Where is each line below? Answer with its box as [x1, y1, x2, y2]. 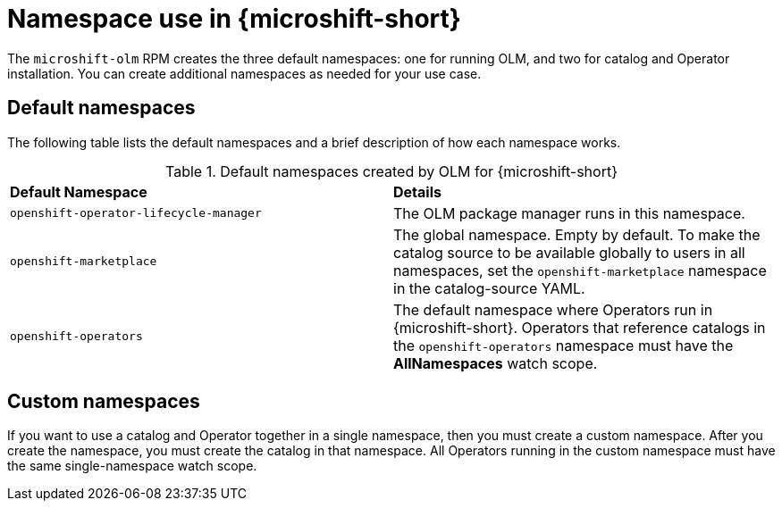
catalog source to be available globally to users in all [393, 243, 745, 262]
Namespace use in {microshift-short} [7, 4, 461, 34]
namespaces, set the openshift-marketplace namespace [393, 261, 767, 279]
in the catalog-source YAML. [393, 279, 585, 297]
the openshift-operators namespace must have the [393, 336, 734, 354]
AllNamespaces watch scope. [393, 354, 598, 372]
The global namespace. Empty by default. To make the [393, 225, 761, 244]
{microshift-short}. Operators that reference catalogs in [393, 318, 766, 337]
